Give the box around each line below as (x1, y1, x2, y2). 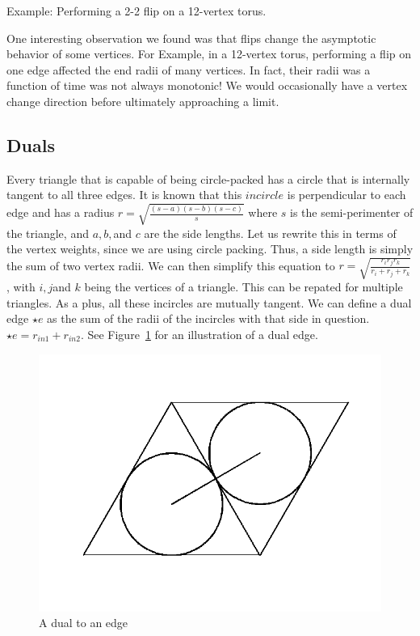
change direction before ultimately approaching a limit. (6, 92, 279, 109)
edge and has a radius (6, 204, 115, 221)
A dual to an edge (39, 614, 128, 631)
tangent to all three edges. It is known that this (6, 186, 242, 203)
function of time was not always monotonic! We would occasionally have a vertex (6, 77, 408, 94)
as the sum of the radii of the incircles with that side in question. (47, 310, 370, 327)
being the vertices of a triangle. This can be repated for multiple (84, 278, 403, 295)
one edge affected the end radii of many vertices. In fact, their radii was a (6, 61, 371, 78)
